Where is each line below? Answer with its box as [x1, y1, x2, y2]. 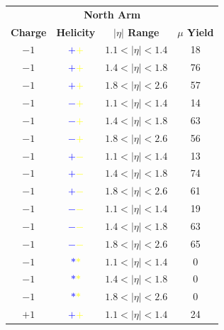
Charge [11, 24, 47, 39]
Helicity [56, 24, 96, 39]
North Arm [84, 6, 141, 21]
